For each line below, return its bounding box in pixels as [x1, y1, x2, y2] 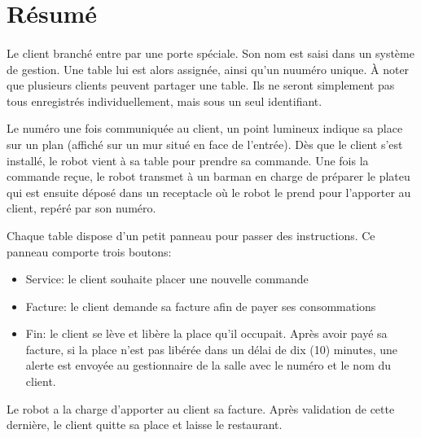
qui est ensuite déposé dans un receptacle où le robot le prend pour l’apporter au [7, 183, 411, 200]
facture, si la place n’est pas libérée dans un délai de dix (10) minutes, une [25, 340, 398, 357]
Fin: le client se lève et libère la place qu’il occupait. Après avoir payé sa [25, 325, 388, 342]
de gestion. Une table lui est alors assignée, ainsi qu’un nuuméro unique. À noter [7, 60, 410, 77]
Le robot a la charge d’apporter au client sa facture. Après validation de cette [7, 400, 395, 417]
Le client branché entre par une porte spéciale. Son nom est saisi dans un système [7, 44, 414, 61]
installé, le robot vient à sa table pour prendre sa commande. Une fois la [7, 151, 369, 169]
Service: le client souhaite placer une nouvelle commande [25, 270, 309, 287]
